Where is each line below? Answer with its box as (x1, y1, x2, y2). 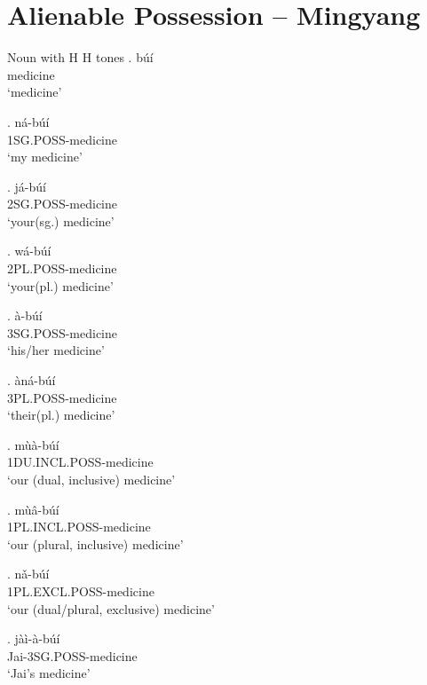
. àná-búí (7, 371, 56, 390)
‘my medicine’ (7, 147, 83, 166)
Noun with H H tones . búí (7, 48, 154, 67)
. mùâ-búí (7, 500, 59, 518)
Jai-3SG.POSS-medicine (7, 646, 138, 665)
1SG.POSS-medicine (7, 130, 117, 148)
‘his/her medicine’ (7, 341, 105, 359)
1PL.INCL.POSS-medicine (7, 517, 151, 536)
